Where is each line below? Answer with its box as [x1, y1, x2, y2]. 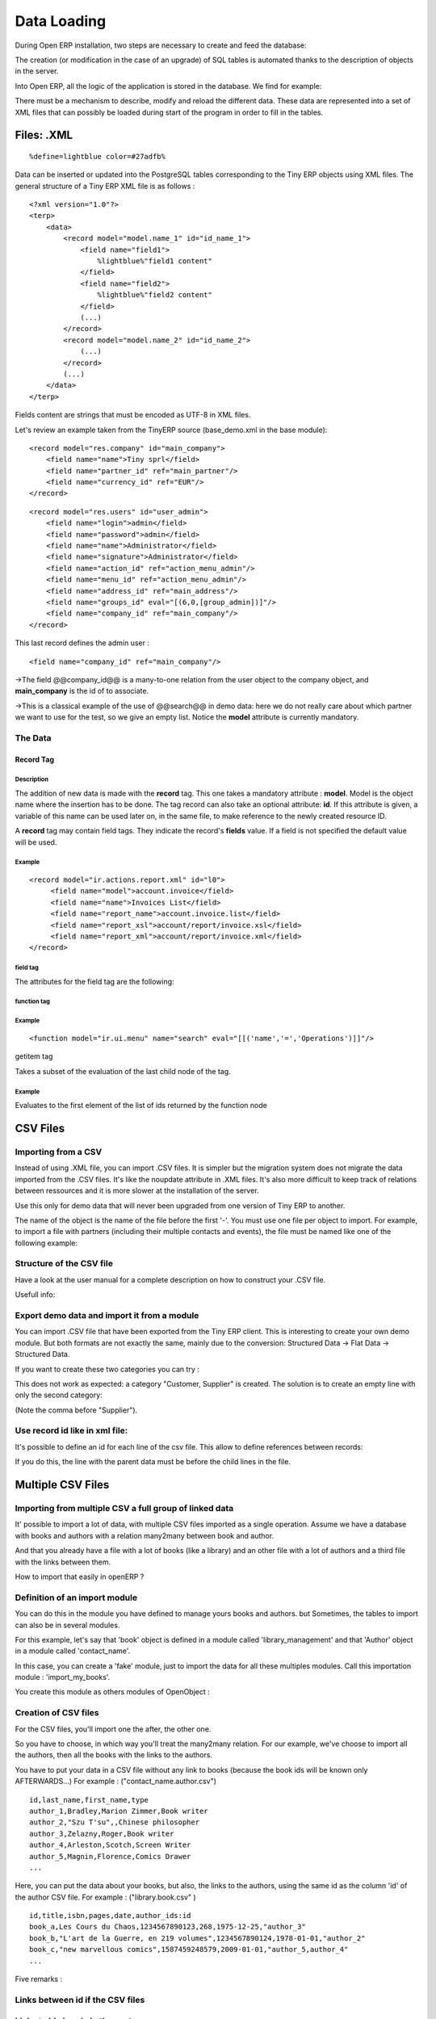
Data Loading [15, 12, 107, 30]
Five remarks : [15, 1975, 63, 1984]
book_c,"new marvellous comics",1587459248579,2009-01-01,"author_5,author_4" [29, 1945, 349, 1954]
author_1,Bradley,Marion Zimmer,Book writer [29, 1806, 209, 1815]
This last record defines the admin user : [15, 638, 149, 648]
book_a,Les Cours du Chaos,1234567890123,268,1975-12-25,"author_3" [29, 1922, 306, 1932]
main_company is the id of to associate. [15, 686, 149, 696]
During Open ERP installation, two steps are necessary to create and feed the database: [15, 40, 307, 50]
